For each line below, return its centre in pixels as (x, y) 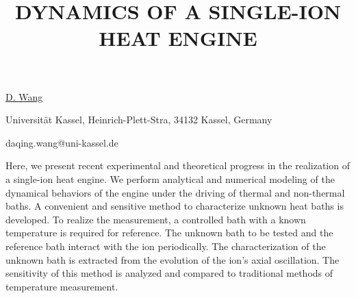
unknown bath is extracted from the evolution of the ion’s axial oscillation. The (173, 259)
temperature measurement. (62, 286)
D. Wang (24, 96)
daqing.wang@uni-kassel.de (62, 142)
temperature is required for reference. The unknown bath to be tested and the (169, 233)
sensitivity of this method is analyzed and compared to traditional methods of (169, 273)
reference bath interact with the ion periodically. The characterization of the (166, 246)
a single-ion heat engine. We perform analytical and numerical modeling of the (170, 178)
